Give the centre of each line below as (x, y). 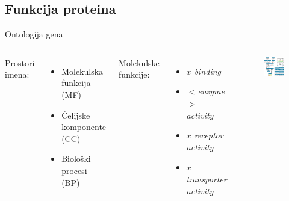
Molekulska (82, 71)
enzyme (211, 91)
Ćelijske (76, 115)
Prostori (20, 62)
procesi (74, 170)
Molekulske (139, 62)
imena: (17, 74)
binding (208, 71)
